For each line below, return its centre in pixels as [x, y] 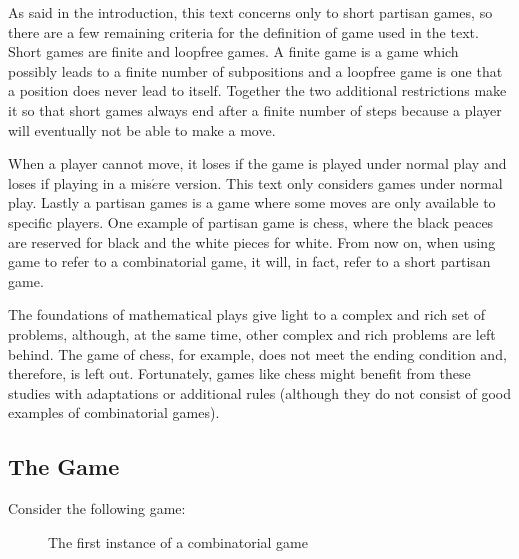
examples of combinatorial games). [114, 412]
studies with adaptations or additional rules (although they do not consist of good [260, 392]
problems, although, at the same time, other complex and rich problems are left [252, 333]
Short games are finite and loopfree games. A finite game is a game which [233, 51]
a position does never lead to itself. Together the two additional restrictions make [257, 90]
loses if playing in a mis [80, 182]
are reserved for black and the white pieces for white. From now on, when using [252, 241]
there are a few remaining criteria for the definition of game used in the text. [243, 31]
